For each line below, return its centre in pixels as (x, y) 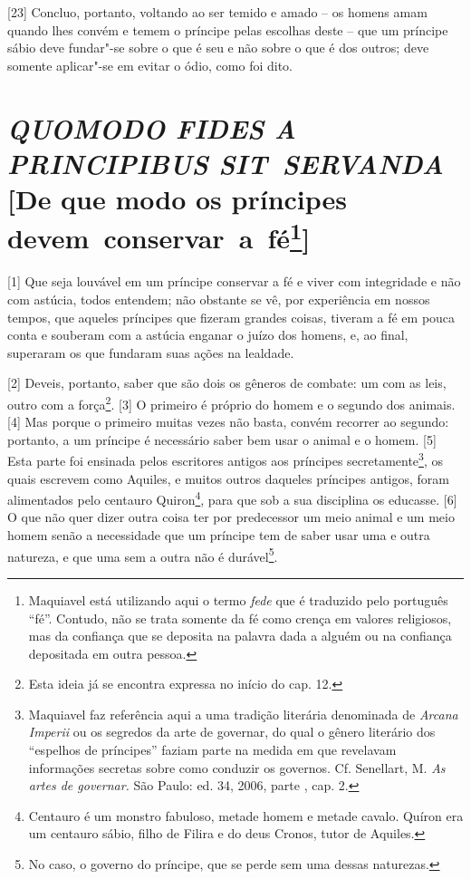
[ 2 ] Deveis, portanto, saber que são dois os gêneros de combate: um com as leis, (227, 383)
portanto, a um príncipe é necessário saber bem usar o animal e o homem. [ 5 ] (222, 439)
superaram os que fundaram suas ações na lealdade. (151, 352)
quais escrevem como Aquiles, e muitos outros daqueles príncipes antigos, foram (228, 478)
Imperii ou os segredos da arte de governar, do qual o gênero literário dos (232, 732)
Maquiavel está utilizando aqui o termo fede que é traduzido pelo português (238, 599)
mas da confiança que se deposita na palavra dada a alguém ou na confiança (240, 636)
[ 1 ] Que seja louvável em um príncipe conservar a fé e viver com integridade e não (234, 281)
